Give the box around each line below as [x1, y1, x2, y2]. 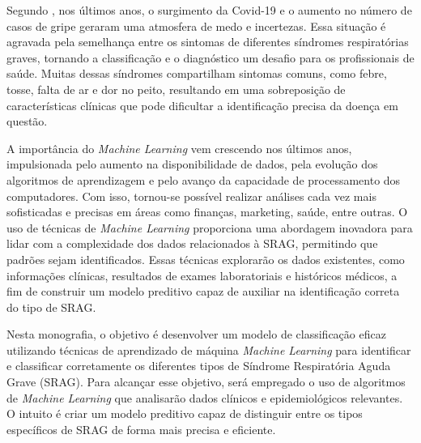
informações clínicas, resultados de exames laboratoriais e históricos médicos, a [6, 266, 398, 283]
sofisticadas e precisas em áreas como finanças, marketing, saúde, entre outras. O [6, 203, 408, 220]
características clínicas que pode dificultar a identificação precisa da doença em [6, 96, 398, 113]
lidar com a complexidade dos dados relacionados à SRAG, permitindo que [6, 235, 378, 252]
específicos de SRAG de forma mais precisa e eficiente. [6, 420, 276, 437]
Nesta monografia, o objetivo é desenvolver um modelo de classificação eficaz [6, 326, 386, 343]
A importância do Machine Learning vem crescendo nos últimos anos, [6, 139, 352, 156]
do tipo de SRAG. [6, 298, 96, 315]
